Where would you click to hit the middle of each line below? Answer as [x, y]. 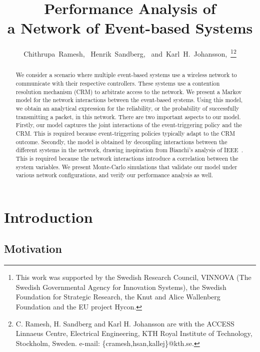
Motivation [33, 249]
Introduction [48, 217]
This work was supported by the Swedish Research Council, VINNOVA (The [133, 277]
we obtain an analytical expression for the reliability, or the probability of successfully [127, 108]
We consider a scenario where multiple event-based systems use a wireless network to [126, 75]
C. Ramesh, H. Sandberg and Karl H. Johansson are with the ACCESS [125, 323]
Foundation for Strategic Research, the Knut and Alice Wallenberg [118, 297]
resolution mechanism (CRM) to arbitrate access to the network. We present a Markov [129, 91]
